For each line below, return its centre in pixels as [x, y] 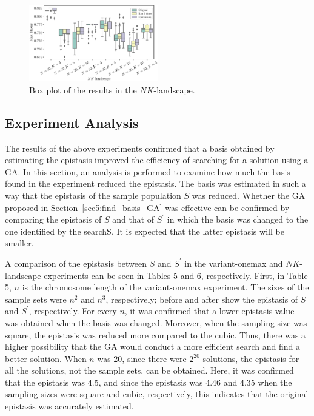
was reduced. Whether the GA [249, 195]
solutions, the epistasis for [251, 358]
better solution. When [46, 358]
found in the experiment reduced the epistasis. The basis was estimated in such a [155, 183]
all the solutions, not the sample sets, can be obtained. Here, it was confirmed [149, 370]
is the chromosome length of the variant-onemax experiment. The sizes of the [165, 287]
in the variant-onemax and [234, 263]
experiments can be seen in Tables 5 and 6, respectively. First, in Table [176, 275]
